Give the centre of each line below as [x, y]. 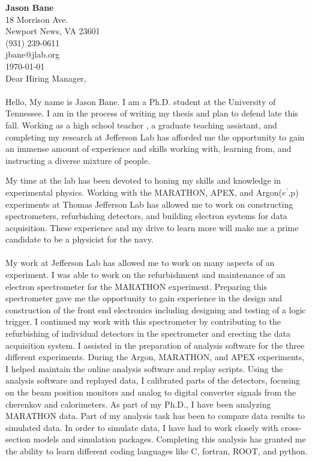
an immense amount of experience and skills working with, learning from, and [148, 149]
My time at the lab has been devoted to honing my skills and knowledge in [143, 180]
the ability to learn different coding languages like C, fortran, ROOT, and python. [157, 450]
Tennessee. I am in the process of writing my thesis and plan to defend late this [152, 113]
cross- [291, 427]
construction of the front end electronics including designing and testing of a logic [156, 309]
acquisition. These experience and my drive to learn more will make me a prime [152, 227]
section [18, 439]
